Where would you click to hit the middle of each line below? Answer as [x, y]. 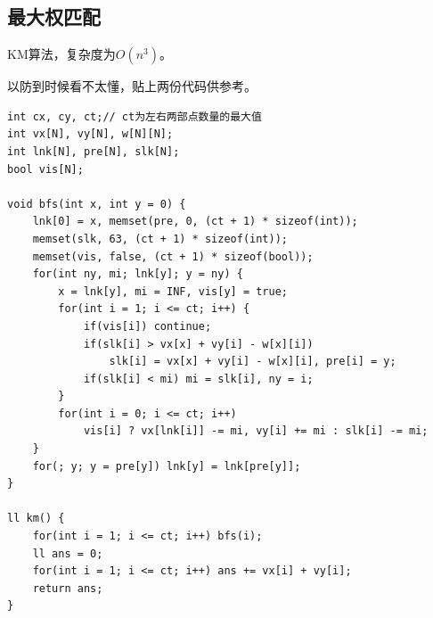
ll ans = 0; [68, 553]
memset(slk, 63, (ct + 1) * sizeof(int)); [160, 239]
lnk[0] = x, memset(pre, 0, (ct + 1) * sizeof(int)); [195, 222]
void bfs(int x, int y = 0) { [97, 204]
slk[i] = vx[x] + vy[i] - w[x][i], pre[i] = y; [253, 362]
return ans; [68, 588]
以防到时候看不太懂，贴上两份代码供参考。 [132, 86]
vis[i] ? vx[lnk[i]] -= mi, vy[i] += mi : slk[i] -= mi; [256, 431]
